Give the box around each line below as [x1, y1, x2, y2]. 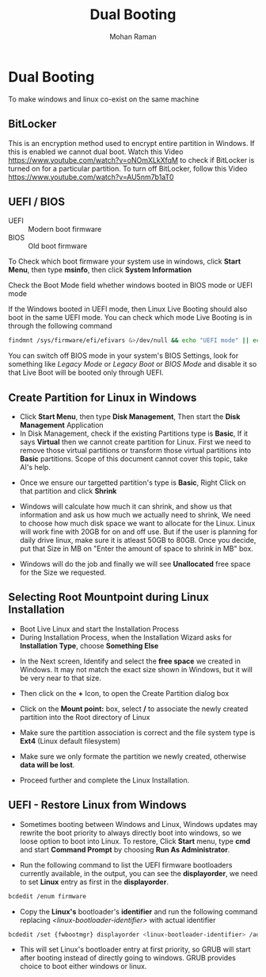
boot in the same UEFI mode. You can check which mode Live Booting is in [8, 313, 253, 322]
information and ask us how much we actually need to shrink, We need [19, 510, 251, 519]
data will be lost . [19, 760, 75, 769]
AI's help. [19, 463, 51, 471]
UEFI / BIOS [8, 194, 66, 208]
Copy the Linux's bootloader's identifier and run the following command [19, 906, 258, 916]
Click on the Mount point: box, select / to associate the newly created [19, 704, 249, 714]
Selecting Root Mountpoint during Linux [8, 590, 210, 604]
